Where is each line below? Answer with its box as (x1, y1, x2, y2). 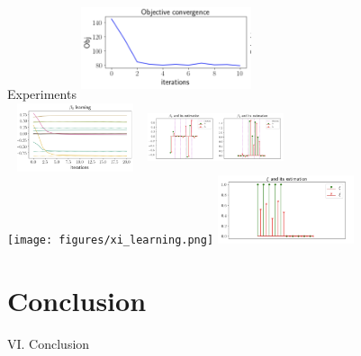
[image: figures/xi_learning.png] (7, 233, 214, 246)
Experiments (7, 85, 77, 103)
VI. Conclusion (7, 334, 90, 352)
